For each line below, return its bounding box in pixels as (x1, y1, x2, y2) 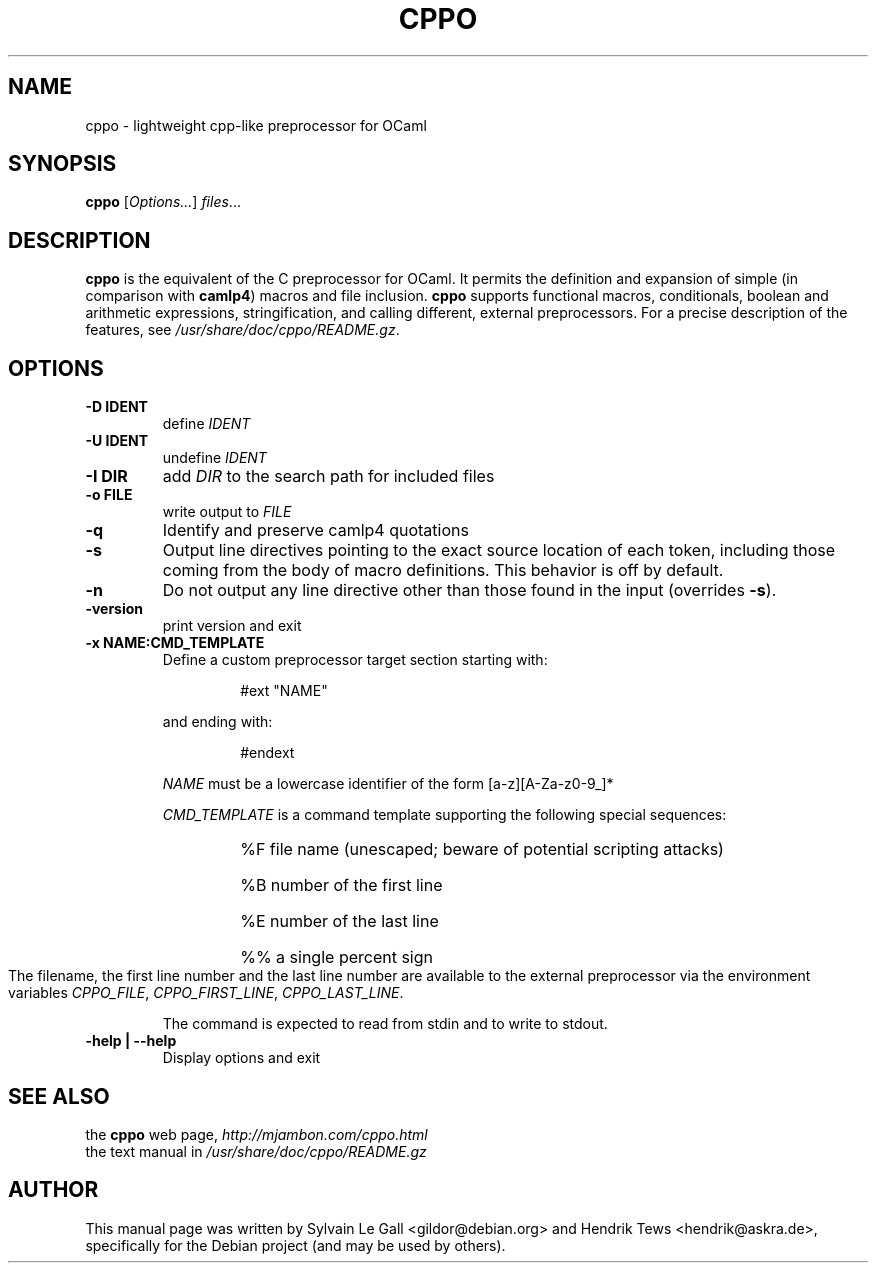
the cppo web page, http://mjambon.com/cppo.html (85, 1125, 428, 1143)
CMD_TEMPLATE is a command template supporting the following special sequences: (162, 806, 727, 824)
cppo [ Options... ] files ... (85, 193, 241, 211)
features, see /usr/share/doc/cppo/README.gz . (85, 321, 400, 339)
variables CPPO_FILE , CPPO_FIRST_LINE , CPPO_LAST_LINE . (8, 984, 404, 1002)
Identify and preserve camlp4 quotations (162, 520, 469, 541)
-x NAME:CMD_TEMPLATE (85, 634, 265, 652)
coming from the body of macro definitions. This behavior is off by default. (162, 560, 724, 581)
